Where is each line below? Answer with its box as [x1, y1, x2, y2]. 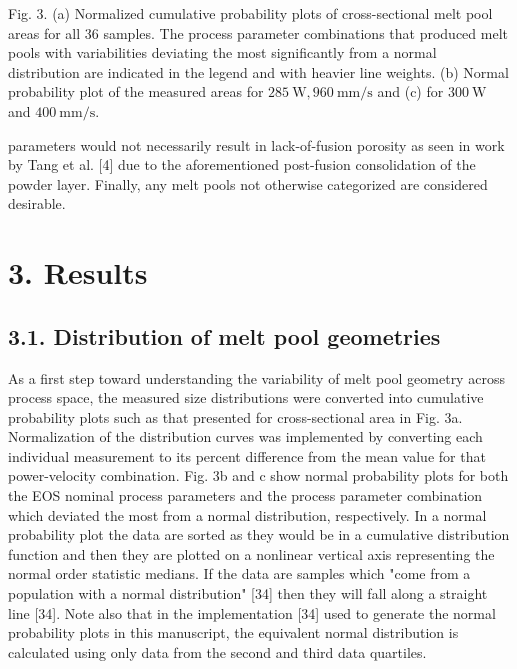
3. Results [8, 252, 148, 293]
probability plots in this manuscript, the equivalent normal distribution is [8, 622, 459, 643]
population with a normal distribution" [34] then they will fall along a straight [8, 583, 488, 604]
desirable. [8, 193, 66, 214]
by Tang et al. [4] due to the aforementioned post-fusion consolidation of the [8, 154, 476, 175]
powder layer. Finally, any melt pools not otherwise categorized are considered [8, 173, 488, 194]
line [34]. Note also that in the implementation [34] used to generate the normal [8, 602, 496, 623]
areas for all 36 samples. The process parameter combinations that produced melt [8, 22, 508, 43]
